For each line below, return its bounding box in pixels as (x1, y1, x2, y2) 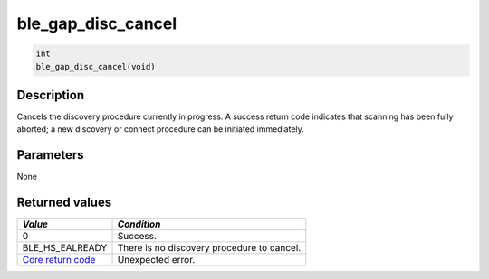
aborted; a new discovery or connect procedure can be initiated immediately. (16, 124, 305, 135)
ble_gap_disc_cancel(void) (35, 61, 156, 71)
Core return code (22, 254, 96, 266)
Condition (117, 218, 161, 230)
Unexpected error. (117, 254, 196, 266)
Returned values (16, 195, 112, 210)
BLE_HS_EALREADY (22, 242, 108, 255)
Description (16, 87, 85, 103)
